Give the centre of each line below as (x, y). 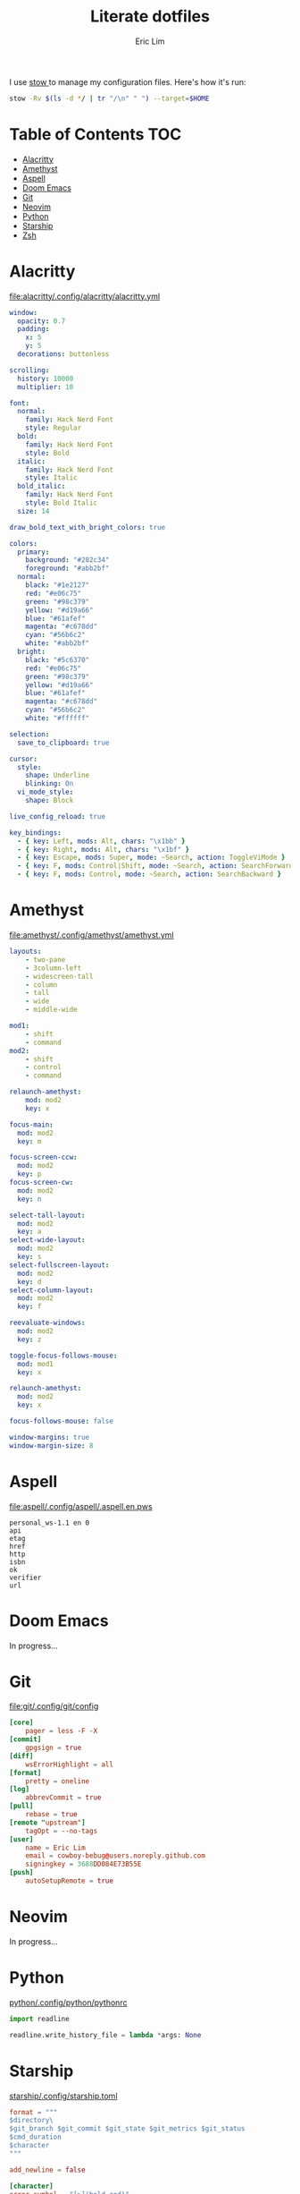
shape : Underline (58, 776)
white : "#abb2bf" (58, 643)
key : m (29, 1141)
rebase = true (51, 1815)
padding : (33, 329)
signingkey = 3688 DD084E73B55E (83, 1864)
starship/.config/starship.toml (63, 2096)
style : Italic (51, 478)
